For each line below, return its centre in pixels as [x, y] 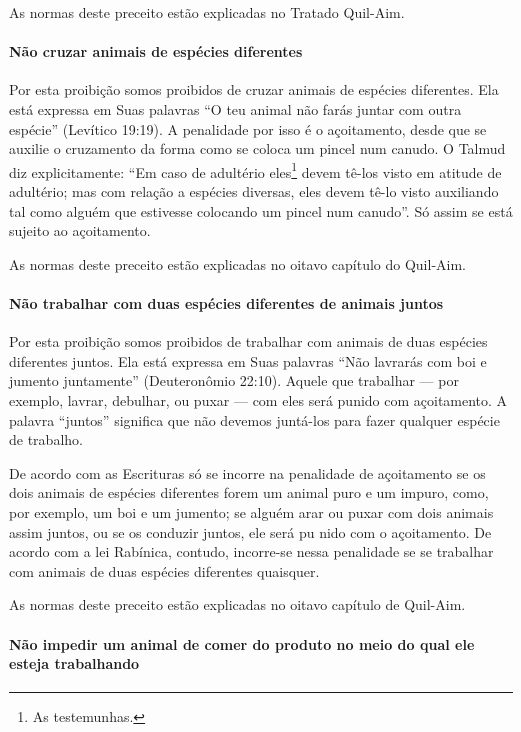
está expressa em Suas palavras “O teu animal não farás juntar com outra [235, 108]
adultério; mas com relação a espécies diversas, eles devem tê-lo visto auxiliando [254, 191]
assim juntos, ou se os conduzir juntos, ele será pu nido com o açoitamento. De [250, 531]
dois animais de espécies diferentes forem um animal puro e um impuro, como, [249, 492]
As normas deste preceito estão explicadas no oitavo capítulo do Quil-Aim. [237, 263]
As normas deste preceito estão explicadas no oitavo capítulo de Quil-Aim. [237, 604]
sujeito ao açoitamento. [80, 230]
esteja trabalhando [74, 663]
